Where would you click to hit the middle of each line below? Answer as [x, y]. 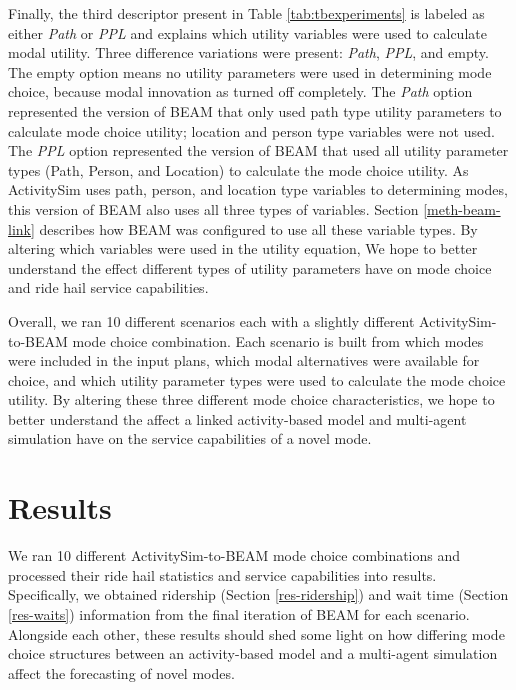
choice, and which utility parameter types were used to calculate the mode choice [257, 379]
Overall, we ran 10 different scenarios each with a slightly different [211, 320]
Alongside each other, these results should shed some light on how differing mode [256, 633]
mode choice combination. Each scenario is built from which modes [278, 340]
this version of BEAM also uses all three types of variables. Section [213, 208]
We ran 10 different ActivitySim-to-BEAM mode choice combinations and [234, 555]
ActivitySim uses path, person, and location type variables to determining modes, [258, 189]
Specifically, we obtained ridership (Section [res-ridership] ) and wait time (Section [258, 594]
